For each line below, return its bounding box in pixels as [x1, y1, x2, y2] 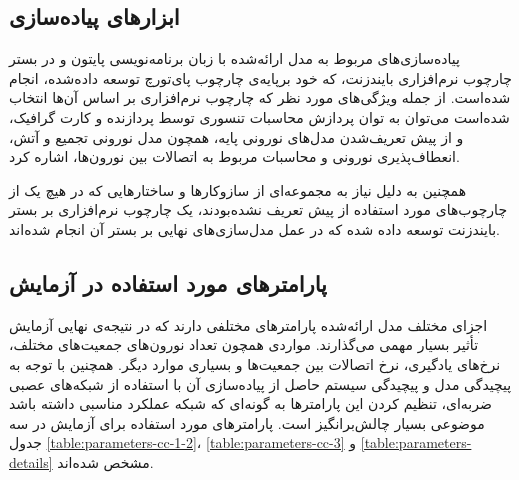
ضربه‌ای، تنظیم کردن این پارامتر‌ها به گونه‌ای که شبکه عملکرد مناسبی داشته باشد [9, 393, 492, 414]
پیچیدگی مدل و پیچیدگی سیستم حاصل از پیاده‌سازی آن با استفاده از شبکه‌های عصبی [9, 373, 512, 394]
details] [9, 451, 53, 472]
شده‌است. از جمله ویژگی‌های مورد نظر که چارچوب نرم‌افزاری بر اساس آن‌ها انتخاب [9, 87, 511, 108]
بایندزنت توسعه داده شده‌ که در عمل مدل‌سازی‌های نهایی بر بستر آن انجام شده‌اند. [9, 218, 500, 239]
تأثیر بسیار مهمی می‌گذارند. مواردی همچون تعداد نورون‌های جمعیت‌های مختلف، [9, 334, 479, 355]
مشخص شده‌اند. [57, 451, 154, 472]
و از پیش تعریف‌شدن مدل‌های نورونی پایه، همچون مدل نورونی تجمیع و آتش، [9, 126, 464, 147]
